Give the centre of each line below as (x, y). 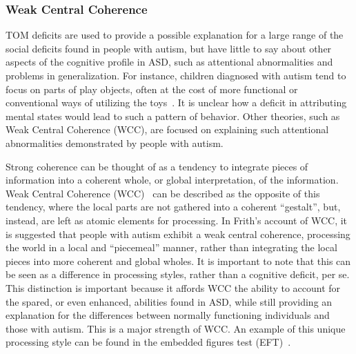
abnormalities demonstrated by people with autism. (115, 142)
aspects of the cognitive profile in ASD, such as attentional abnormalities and (169, 62)
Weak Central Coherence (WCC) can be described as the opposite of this (163, 193)
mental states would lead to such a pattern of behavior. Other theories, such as (173, 116)
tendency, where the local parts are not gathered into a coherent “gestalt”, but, (173, 207)
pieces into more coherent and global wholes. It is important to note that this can (178, 260)
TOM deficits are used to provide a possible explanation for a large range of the (175, 35)
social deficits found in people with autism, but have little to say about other (169, 48)
